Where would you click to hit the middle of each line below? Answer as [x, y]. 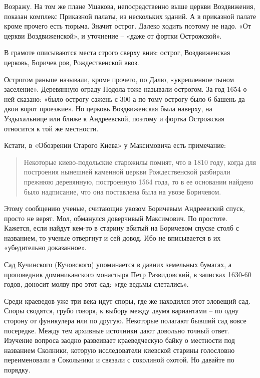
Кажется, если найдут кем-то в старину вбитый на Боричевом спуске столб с [121, 228]
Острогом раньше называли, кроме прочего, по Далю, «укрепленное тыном [119, 79]
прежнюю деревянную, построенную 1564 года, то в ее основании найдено [139, 181]
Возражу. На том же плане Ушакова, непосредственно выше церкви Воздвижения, [130, 6]
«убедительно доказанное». [45, 247]
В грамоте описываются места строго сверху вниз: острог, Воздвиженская [117, 52]
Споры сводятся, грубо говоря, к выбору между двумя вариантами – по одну [121, 311]
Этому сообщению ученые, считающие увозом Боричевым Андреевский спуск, [124, 208]
